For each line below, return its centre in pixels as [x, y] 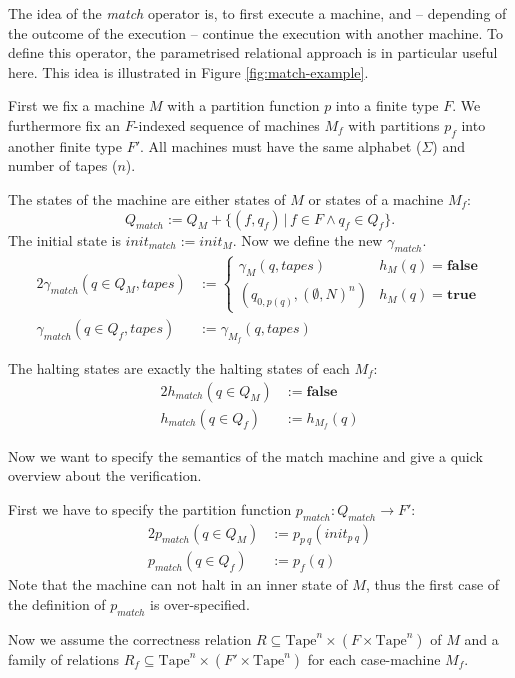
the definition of [57, 604]
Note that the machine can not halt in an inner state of [178, 584]
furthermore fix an [64, 124]
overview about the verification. [105, 475]
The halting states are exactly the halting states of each [179, 367]
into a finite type [387, 105]
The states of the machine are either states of [147, 198]
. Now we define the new [307, 239]
